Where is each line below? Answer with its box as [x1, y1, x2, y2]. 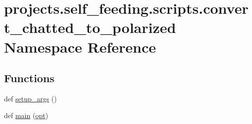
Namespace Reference [4, 36, 156, 57]
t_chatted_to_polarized [4, 17, 176, 37]
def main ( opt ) [4, 110, 49, 120]
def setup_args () [4, 93, 57, 103]
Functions [4, 70, 54, 86]
